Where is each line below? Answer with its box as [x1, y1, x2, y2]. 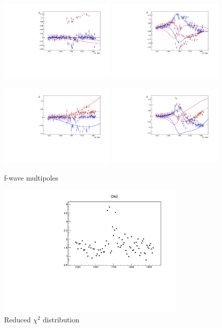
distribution [43, 314, 79, 324]
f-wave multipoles [4, 172, 59, 183]
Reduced [4, 314, 31, 324]
